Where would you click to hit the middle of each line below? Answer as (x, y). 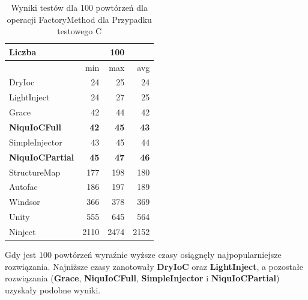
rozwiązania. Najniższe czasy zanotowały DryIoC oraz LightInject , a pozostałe (154, 266)
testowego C (80, 31)
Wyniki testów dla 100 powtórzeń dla (79, 7)
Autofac (23, 187)
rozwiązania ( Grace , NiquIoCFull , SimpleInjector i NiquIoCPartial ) (142, 278)
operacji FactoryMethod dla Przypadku (79, 19)
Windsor (25, 202)
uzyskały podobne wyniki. (53, 289)
